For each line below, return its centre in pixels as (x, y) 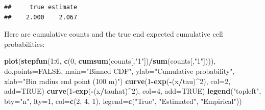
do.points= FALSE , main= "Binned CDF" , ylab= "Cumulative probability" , (119, 71)
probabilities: (25, 44)
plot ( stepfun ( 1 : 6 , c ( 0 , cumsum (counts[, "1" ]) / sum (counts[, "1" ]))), (110, 61)
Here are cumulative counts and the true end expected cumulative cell (114, 34)
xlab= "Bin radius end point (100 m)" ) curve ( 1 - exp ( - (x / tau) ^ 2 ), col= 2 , (117, 81)
